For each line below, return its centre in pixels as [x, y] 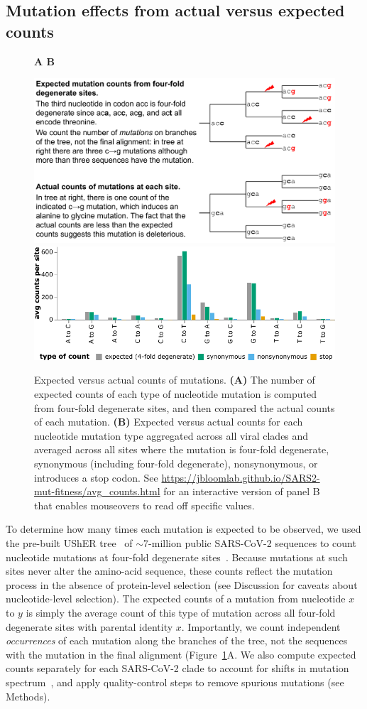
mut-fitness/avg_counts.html [97, 491]
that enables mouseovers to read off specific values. [144, 505]
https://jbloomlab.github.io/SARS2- [241, 477]
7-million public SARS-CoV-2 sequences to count [250, 543]
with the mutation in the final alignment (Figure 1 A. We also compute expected [181, 654]
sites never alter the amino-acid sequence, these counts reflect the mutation [169, 571]
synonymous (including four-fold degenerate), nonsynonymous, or [176, 464]
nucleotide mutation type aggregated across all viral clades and [171, 435]
